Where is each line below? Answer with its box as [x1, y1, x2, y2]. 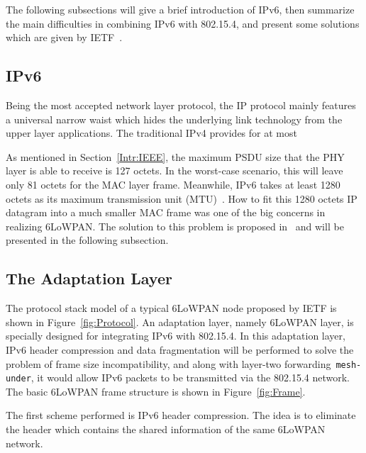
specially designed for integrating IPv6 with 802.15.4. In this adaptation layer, [6, 328, 345, 343]
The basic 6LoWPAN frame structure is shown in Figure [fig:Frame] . [6, 384, 306, 398]
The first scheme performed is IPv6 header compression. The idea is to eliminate [6, 408, 356, 423]
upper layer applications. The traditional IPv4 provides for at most [6, 125, 297, 140]
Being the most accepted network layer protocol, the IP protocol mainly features [6, 97, 356, 112]
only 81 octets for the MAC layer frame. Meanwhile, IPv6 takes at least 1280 [6, 177, 340, 191]
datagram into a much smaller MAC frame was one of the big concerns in [6, 205, 326, 220]
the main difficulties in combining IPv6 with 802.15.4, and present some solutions [6, 16, 360, 30]
